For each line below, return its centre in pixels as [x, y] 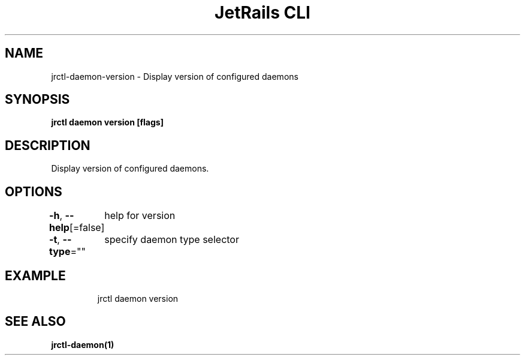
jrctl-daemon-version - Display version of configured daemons [175, 76]
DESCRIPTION [48, 145]
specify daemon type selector [172, 240]
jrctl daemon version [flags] [107, 122]
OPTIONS [34, 191]
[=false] [87, 228]
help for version [140, 216]
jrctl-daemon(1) [83, 344]
